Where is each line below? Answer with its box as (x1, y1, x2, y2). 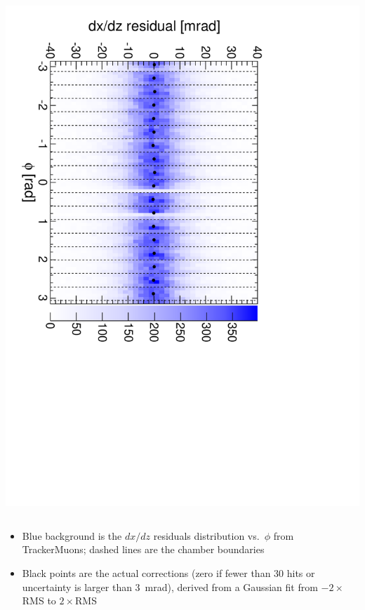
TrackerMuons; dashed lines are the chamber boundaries (22, 542, 265, 557)
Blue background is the (22, 528, 122, 543)
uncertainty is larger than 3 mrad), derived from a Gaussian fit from (22, 579, 318, 594)
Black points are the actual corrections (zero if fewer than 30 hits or (22, 565, 315, 580)
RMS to (22, 593, 56, 608)
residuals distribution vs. (153, 528, 260, 543)
